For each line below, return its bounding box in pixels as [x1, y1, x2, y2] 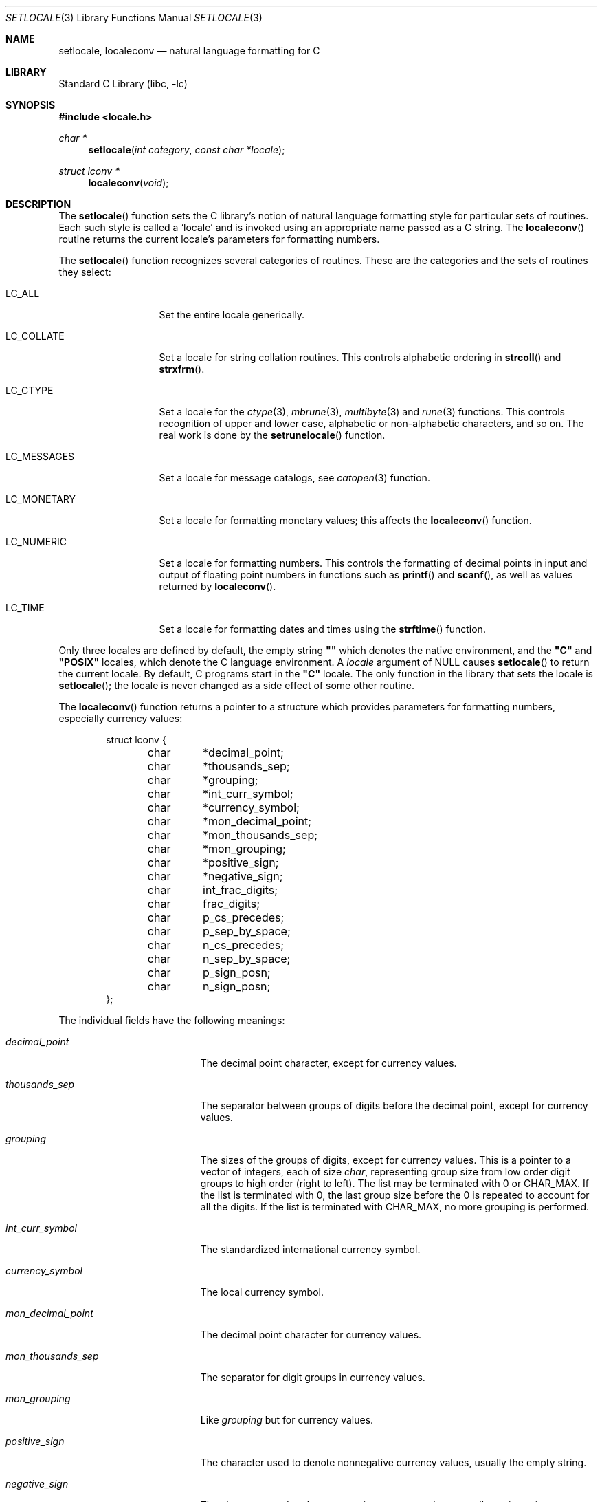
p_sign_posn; [203, 966, 271, 979]
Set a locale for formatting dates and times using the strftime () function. [159, 623, 486, 635]
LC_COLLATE [5, 330, 65, 342]
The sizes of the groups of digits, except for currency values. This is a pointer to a [200, 1154, 571, 1166]
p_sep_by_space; [203, 924, 291, 938]
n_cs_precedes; [203, 938, 284, 952]
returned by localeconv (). [159, 580, 276, 592]
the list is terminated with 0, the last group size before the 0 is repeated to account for [200, 1189, 590, 1201]
